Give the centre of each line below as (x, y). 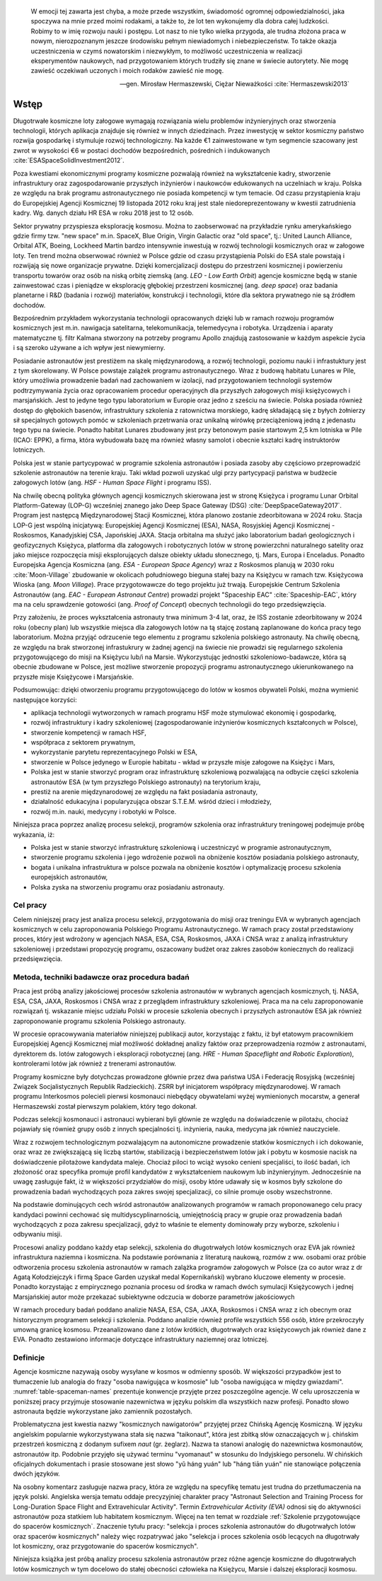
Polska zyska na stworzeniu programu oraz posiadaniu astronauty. (128, 887)
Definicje (29, 1358)
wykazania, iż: (34, 834)
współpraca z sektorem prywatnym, (83, 742)
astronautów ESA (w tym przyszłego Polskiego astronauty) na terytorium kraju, (146, 782)
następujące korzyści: (45, 699)
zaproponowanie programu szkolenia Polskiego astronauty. (100, 1021)
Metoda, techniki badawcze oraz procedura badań (102, 977)
